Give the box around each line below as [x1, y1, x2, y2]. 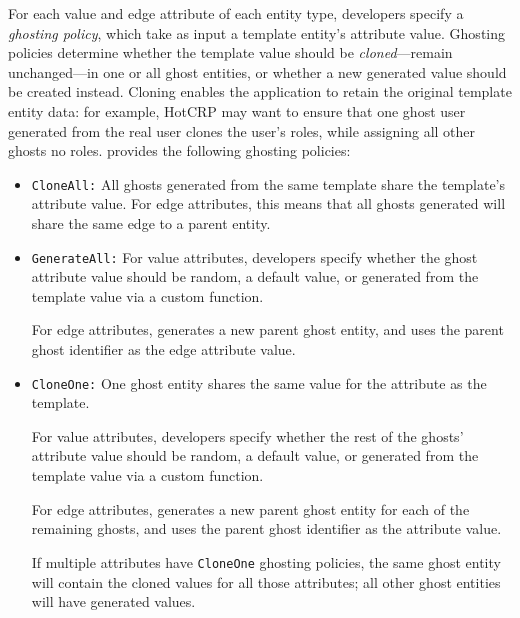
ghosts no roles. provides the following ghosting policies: [8, 140, 351, 161]
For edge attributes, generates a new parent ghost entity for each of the [31, 498, 470, 519]
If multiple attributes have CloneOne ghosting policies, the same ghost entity [31, 551, 501, 572]
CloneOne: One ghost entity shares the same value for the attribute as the [31, 372, 487, 393]
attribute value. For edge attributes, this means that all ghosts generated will [31, 193, 506, 214]
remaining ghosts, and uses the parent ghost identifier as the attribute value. [31, 518, 502, 539]
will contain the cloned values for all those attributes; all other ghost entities [31, 571, 501, 592]
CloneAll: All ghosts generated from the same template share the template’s [31, 173, 506, 194]
